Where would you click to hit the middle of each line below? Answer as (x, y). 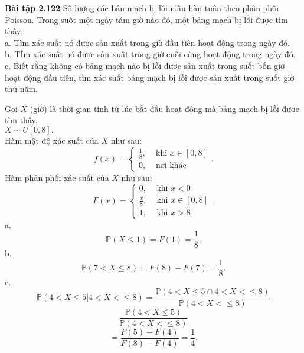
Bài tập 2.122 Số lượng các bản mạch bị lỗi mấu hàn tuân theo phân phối (142, 8)
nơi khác (171, 166)
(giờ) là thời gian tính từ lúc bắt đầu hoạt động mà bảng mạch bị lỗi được (164, 108)
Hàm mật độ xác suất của (52, 140)
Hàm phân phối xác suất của (57, 177)
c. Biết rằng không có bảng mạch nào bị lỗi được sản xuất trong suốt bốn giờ (145, 65)
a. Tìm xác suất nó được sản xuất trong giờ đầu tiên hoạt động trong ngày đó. (147, 42)
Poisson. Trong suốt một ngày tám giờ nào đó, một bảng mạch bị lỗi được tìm (146, 19)
